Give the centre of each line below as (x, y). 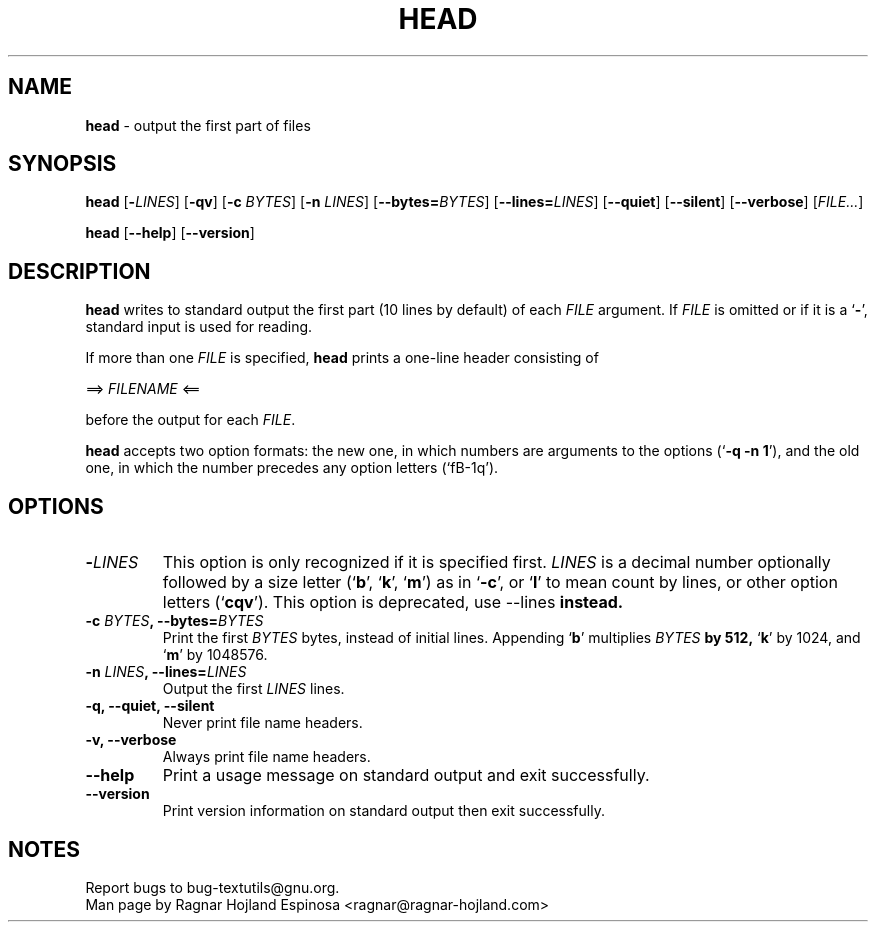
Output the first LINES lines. (253, 689)
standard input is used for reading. (199, 327)
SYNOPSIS (62, 164)
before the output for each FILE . (190, 420)
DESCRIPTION (79, 271)
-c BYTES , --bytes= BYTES (174, 621)
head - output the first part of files (198, 125)
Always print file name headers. (266, 757)
